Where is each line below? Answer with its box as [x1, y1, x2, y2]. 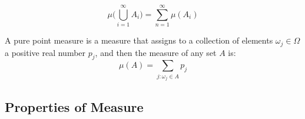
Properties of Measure [5, 97, 144, 115]
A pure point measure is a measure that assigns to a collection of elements [5, 34, 273, 47]
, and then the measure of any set [95, 46, 217, 58]
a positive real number [5, 46, 86, 58]
